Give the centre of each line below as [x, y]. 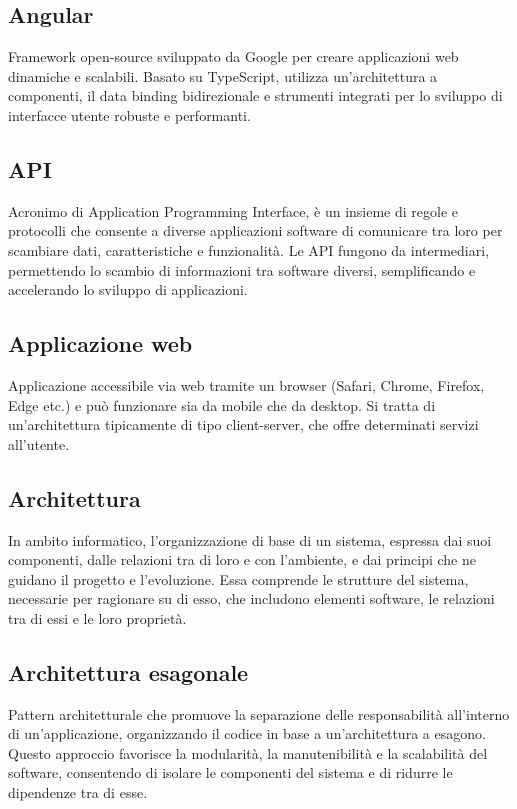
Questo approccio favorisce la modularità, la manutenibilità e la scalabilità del [248, 752]
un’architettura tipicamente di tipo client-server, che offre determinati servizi [243, 424]
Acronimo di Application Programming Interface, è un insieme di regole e [233, 210]
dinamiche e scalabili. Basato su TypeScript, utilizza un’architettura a [223, 75]
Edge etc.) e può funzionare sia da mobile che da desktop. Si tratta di [222, 404]
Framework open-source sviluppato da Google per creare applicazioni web [233, 56]
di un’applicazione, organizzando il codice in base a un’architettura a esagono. [247, 733]
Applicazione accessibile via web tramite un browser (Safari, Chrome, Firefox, [246, 384]
